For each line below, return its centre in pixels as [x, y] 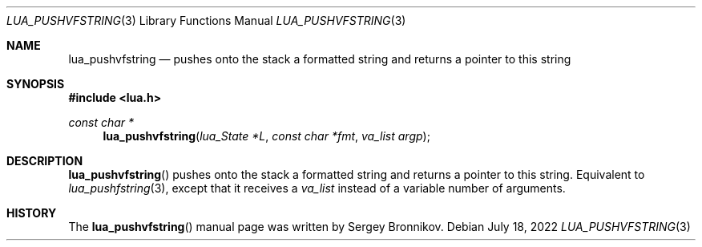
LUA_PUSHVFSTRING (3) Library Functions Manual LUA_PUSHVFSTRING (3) [206, 20]
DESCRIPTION [45, 161]
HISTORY [32, 213]
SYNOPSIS [36, 84]
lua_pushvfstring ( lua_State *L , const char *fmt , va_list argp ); [266, 136]
